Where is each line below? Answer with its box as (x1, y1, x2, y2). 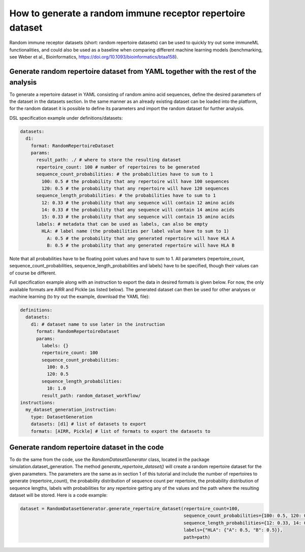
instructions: (20, 400, 55, 406)
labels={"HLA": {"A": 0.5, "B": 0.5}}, (183, 527, 283, 533)
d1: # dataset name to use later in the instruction (30, 321, 165, 327)
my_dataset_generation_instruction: (25, 407, 117, 412)
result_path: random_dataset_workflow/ (41, 393, 141, 398)
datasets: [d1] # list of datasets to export (30, 421, 146, 427)
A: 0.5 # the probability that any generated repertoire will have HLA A (46, 235, 235, 241)
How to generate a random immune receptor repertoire (9, 8, 246, 19)
